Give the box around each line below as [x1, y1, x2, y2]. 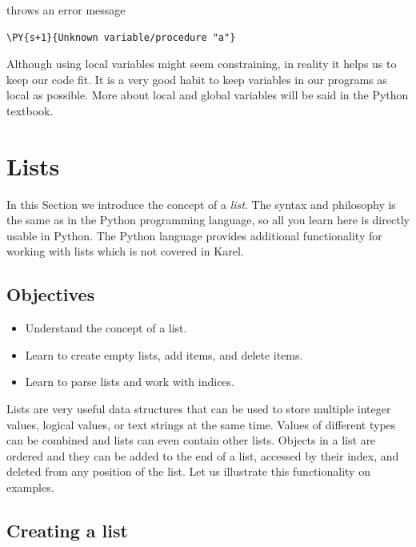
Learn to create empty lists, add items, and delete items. [25, 346, 303, 363]
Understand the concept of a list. [25, 320, 187, 336]
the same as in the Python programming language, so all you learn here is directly [6, 211, 410, 228]
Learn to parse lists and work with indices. [25, 373, 234, 390]
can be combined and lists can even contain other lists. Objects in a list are [6, 432, 376, 448]
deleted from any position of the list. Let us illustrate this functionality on [6, 463, 370, 480]
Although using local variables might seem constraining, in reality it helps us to [6, 55, 397, 72]
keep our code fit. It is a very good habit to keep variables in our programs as [6, 70, 387, 87]
